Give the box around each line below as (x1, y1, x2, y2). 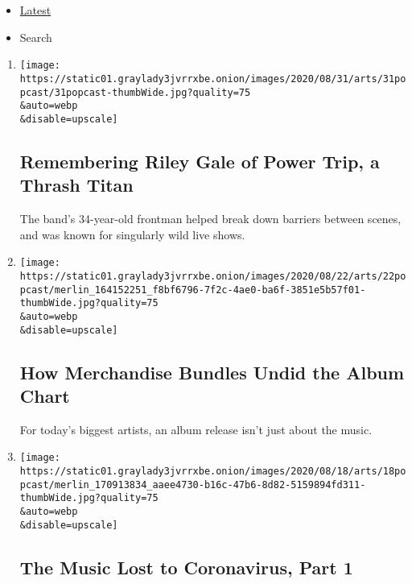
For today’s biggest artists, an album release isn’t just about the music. (19, 420, 373, 437)
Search (19, 28, 52, 45)
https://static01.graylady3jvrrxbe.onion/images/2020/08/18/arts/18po (19, 466, 406, 478)
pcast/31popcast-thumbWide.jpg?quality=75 (19, 86, 251, 98)
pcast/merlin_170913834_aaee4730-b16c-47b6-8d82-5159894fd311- (19, 478, 366, 491)
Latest (19, 2, 51, 18)
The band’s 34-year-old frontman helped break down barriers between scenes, (19, 210, 402, 227)
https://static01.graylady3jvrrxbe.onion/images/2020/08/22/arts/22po (19, 270, 406, 282)
